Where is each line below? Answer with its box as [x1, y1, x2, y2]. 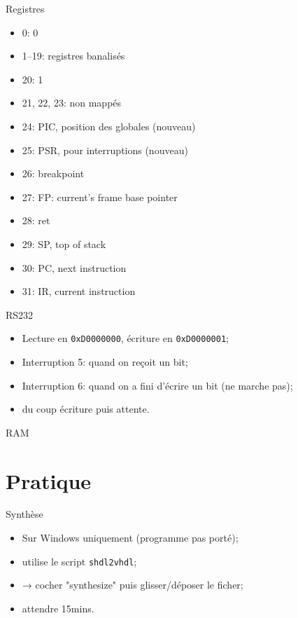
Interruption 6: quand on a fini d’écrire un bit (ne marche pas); [22, 378, 293, 392]
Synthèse [6, 507, 43, 521]
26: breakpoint [22, 166, 85, 181]
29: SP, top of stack [22, 236, 106, 251]
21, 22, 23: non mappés [22, 95, 122, 110]
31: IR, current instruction [22, 284, 136, 298]
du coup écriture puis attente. [22, 401, 150, 416]
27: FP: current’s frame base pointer [22, 189, 178, 204]
